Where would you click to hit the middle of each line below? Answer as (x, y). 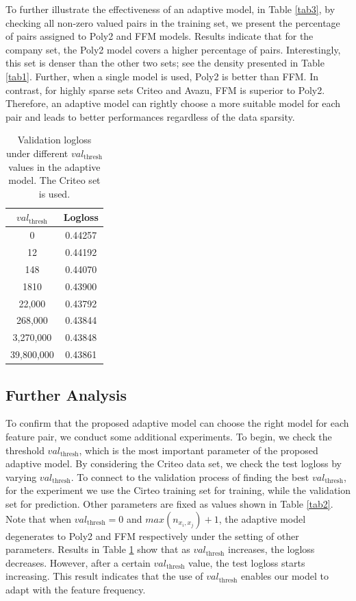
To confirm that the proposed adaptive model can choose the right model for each (177, 423)
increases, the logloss (271, 549)
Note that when (39, 518)
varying (21, 476)
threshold (25, 450)
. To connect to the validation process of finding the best (190, 476)
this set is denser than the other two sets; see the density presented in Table (165, 63)
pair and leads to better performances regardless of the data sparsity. (150, 116)
